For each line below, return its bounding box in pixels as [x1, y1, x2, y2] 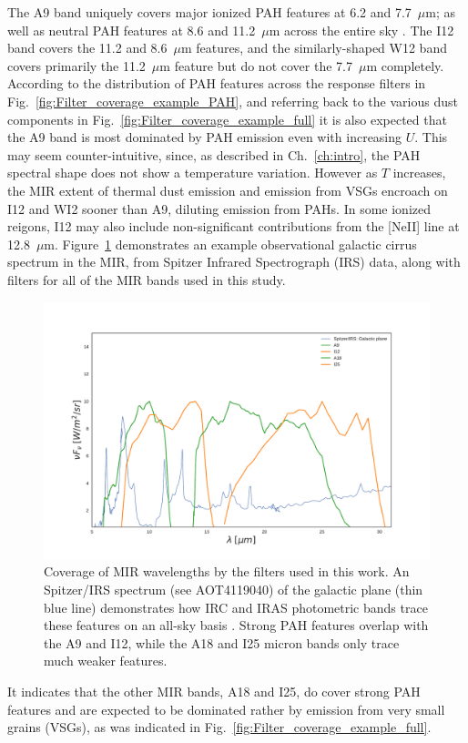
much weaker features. [44, 651, 168, 670]
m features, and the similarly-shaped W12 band [180, 38, 447, 57]
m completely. [366, 56, 444, 75]
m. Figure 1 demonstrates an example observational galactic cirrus [44, 234, 417, 253]
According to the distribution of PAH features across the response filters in [7, 74, 426, 93]
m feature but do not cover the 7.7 [159, 56, 352, 75]
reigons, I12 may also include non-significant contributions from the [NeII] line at [7, 217, 460, 236]
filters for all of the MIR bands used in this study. [7, 270, 286, 289]
